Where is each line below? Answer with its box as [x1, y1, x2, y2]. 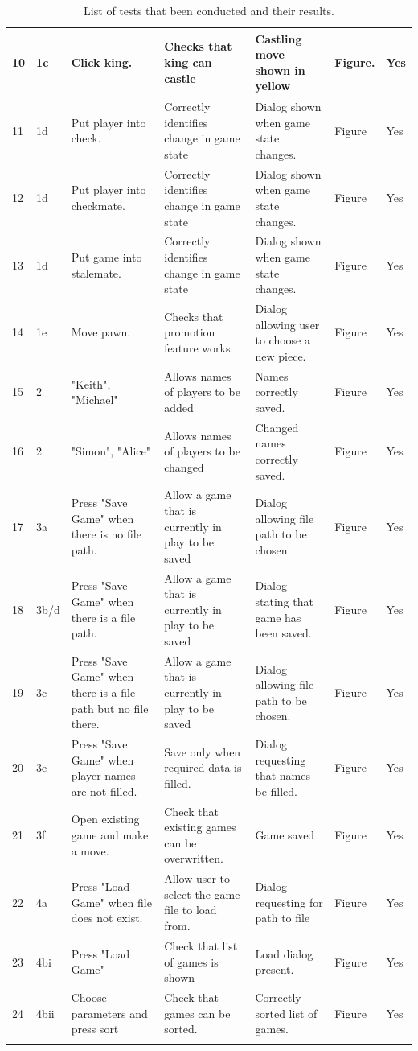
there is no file [71, 525, 141, 542]
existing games [164, 818, 236, 835]
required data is [164, 759, 242, 776]
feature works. [164, 340, 234, 357]
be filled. [255, 782, 298, 799]
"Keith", [71, 375, 111, 392]
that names [255, 767, 311, 784]
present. [255, 961, 294, 978]
